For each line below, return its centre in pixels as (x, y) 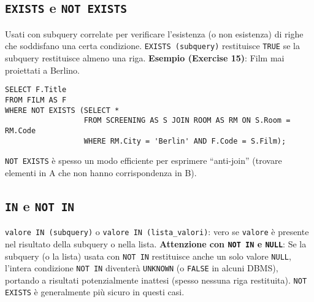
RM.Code (21, 130)
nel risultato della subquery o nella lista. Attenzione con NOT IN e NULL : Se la (156, 243)
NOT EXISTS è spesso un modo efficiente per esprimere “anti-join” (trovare (144, 161)
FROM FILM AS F (36, 100)
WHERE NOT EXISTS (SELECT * (62, 110)
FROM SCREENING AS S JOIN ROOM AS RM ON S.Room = (187, 121)
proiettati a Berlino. (43, 70)
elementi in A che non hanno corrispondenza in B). (101, 172)
